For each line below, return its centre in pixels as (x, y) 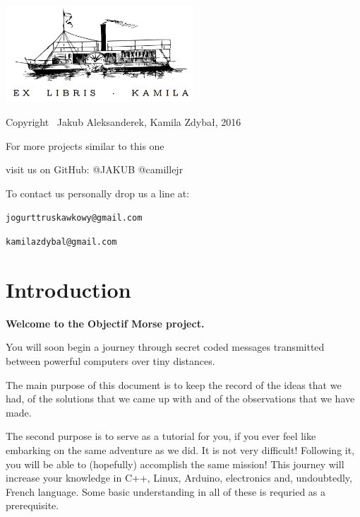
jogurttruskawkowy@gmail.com (74, 218)
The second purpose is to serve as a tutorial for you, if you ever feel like (161, 436)
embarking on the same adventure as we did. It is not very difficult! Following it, (180, 449)
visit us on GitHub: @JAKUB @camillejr (95, 169)
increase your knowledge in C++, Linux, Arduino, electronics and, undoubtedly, (179, 478)
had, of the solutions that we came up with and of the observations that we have (180, 399)
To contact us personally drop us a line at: (98, 193)
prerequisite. (32, 505)
